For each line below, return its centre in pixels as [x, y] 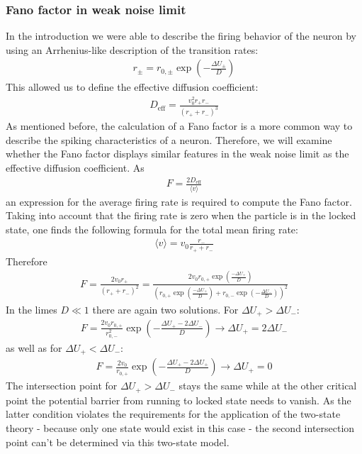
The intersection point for [62, 386]
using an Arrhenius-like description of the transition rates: [132, 49]
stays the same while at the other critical [268, 386]
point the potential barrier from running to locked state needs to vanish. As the [179, 400]
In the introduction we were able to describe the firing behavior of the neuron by [181, 36]
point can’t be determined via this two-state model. [118, 442]
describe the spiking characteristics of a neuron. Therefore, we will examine [169, 139]
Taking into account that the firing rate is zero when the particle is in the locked [181, 215]
